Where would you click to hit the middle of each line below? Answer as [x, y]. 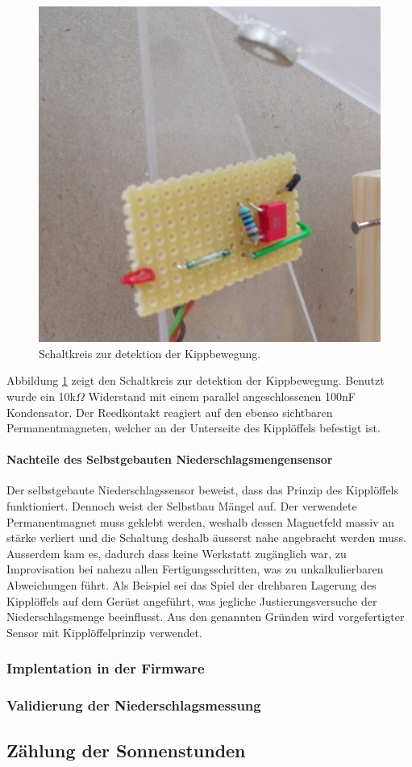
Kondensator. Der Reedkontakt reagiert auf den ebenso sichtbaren [170, 412]
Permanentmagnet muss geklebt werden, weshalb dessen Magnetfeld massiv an [201, 521]
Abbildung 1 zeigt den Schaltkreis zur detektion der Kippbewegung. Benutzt [196, 380]
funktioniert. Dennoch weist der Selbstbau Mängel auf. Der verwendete [182, 506]
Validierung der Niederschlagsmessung [134, 705]
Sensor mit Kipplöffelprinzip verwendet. [104, 632]
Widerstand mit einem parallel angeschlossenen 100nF [222, 396]
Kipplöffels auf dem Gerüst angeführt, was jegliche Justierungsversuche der [192, 600]
